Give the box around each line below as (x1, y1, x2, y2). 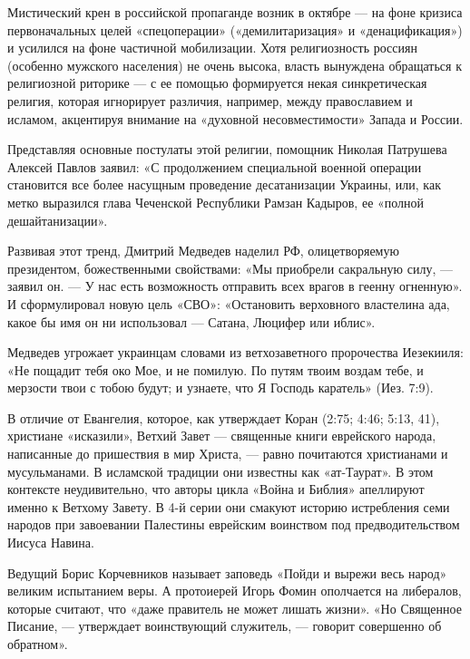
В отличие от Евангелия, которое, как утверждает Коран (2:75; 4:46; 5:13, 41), (7, 408, 440, 427)
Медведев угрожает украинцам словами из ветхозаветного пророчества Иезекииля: (7, 343, 464, 362)
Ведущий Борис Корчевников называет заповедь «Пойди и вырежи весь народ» (7, 563, 447, 582)
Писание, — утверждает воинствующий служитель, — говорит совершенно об (7, 616, 442, 635)
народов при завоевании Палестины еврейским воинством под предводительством (7, 515, 460, 534)
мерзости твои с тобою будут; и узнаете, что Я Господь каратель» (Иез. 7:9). (7, 378, 434, 397)
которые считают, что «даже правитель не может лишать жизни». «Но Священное (7, 598, 462, 617)
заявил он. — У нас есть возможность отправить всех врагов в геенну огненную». (7, 276, 463, 296)
